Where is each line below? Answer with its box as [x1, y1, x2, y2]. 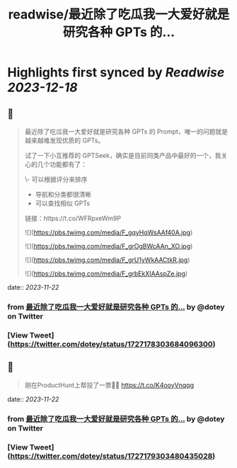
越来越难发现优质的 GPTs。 [24, 136, 105, 144]
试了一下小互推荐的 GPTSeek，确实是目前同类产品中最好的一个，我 [24, 152, 221, 159]
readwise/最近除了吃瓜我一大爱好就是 [8, 6, 230, 23]
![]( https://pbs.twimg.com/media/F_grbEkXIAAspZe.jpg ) [24, 270, 188, 278]
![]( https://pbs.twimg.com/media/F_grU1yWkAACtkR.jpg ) [24, 256, 190, 264]
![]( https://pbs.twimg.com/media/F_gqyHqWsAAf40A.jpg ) [24, 228, 193, 236]
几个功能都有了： [37, 160, 87, 169]
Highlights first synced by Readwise [7, 64, 225, 81]
